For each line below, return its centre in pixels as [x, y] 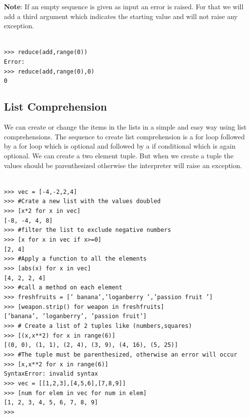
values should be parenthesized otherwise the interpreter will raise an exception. [123, 165]
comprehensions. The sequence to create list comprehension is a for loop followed [125, 136]
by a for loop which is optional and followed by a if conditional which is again [120, 146]
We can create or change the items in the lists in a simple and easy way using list [125, 127]
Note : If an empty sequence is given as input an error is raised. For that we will [124, 6]
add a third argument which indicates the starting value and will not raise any [121, 16]
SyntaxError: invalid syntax [51, 374]
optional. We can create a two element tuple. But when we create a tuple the [119, 155]
